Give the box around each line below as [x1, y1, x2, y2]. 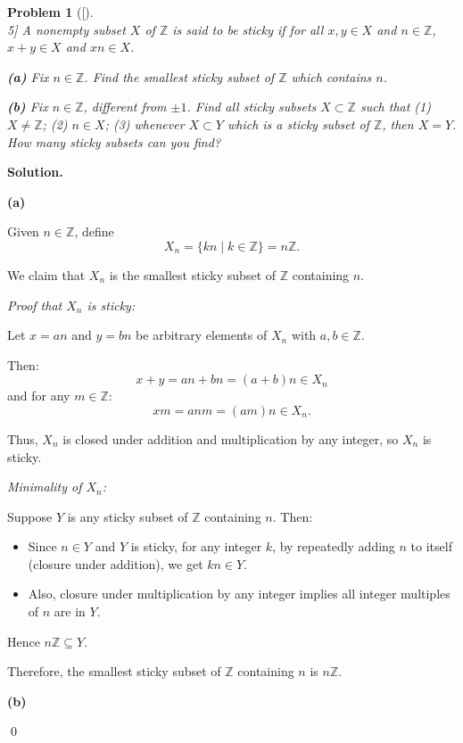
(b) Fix [7, 97, 48, 116]
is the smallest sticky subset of [109, 265, 277, 284]
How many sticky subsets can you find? [7, 132, 221, 151]
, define [74, 222, 114, 241]
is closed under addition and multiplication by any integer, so [62, 429, 399, 448]
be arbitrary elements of [136, 326, 268, 344]
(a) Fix [7, 67, 49, 86]
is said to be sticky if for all [172, 20, 324, 38]
